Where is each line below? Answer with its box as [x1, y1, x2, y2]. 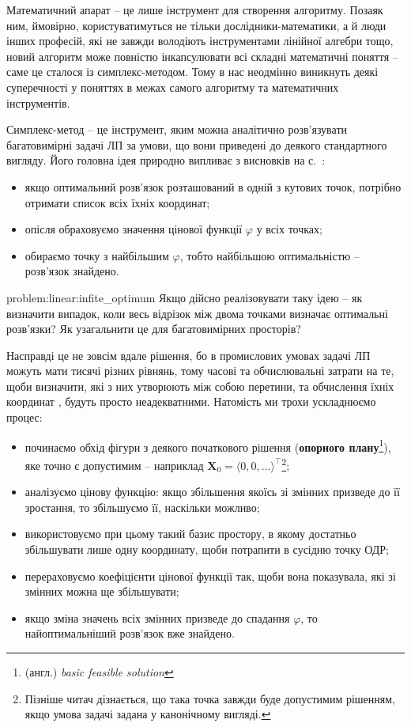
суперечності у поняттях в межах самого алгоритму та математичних [6, 78, 339, 95]
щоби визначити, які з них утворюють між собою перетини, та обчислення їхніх [6, 377, 394, 394]
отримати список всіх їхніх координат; [25, 194, 210, 210]
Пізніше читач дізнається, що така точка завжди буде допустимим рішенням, [25, 690, 395, 706]
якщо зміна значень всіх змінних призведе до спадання [25, 609, 290, 626]
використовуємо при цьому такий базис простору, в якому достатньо [25, 525, 356, 542]
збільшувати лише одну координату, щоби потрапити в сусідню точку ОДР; [25, 540, 390, 557]
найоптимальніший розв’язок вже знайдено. [25, 625, 235, 642]
